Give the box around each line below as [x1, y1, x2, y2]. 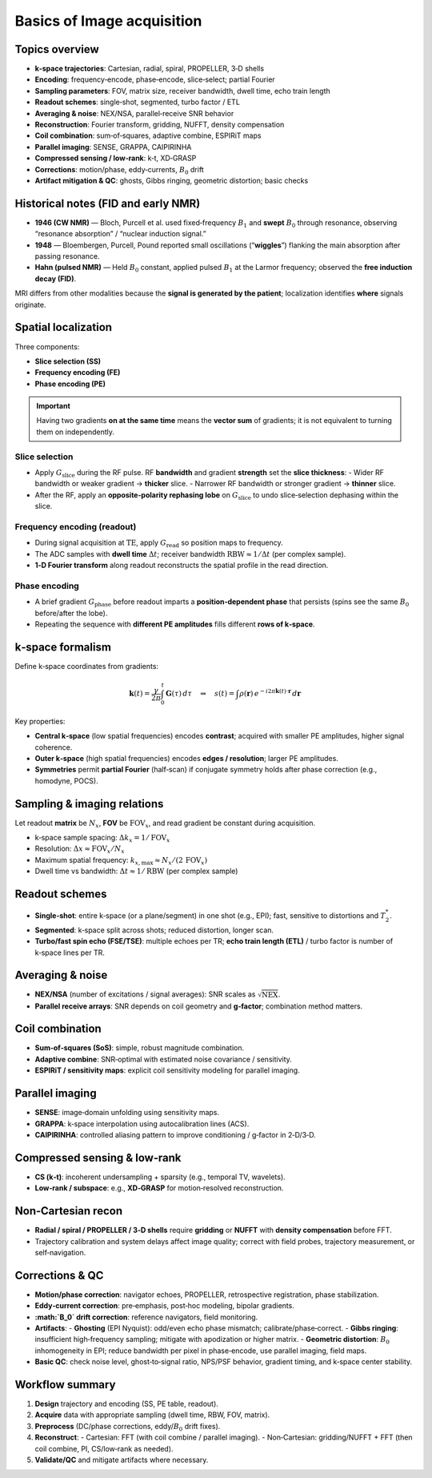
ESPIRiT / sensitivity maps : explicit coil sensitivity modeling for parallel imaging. [34, 1065, 300, 1075]
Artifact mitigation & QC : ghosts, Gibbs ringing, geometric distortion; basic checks [34, 175, 309, 185]
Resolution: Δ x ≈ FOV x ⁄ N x [34, 844, 126, 856]
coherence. [34, 742, 73, 752]
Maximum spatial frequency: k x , [34, 855, 141, 867]
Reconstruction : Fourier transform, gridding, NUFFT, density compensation [34, 120, 285, 130]
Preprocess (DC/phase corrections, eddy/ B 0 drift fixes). [34, 1421, 221, 1433]
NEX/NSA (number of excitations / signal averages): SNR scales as [34, 989, 256, 999]
